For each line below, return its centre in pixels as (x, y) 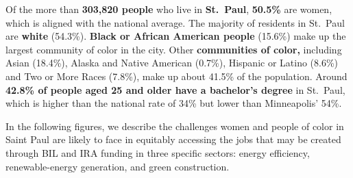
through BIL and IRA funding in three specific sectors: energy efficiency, (158, 152)
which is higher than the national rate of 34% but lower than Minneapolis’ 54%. (174, 103)
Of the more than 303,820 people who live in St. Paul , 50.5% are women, (169, 9)
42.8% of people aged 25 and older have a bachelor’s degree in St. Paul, (175, 89)
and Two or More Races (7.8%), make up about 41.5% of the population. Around (176, 76)
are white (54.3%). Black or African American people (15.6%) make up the (176, 36)
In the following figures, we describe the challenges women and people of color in (175, 126)
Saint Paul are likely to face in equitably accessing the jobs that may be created (173, 139)
